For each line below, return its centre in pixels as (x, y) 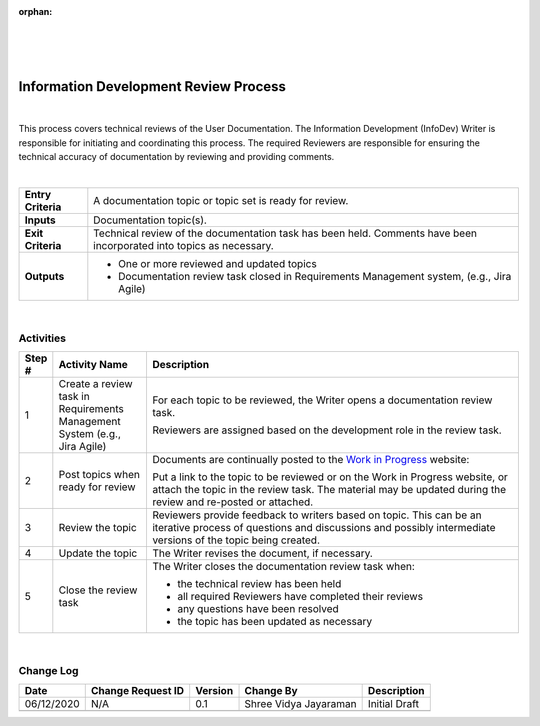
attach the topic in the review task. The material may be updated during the (329, 490)
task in (74, 397)
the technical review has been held (259, 584)
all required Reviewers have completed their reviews (300, 597)
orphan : (35, 11)
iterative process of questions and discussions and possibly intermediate (323, 528)
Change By (271, 691)
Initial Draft (393, 704)
